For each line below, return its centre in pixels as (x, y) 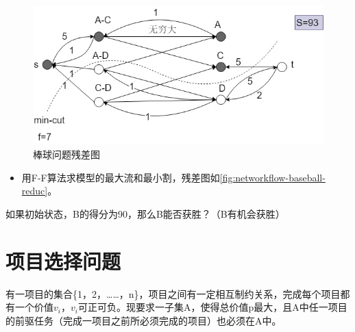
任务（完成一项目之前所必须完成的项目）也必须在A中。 (158, 320)
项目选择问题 (63, 260)
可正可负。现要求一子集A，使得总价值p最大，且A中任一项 (208, 307)
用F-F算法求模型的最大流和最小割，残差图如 (121, 177)
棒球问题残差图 (66, 154)
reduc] (35, 191)
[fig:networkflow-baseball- (272, 177)
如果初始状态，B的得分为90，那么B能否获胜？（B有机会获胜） (145, 213)
